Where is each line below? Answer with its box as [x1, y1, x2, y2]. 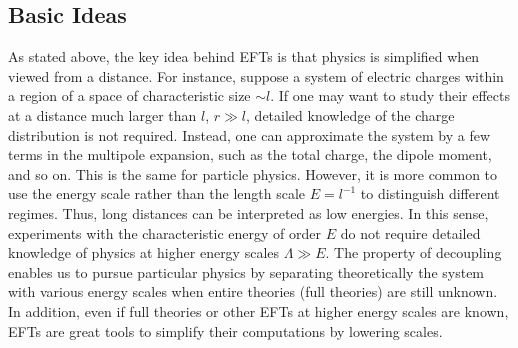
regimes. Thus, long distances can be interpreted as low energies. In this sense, [8, 202, 489, 223]
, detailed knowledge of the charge [246, 104, 455, 125]
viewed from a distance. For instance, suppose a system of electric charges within [8, 65, 504, 86]
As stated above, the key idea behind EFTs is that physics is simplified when [8, 46, 480, 67]
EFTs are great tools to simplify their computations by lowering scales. [8, 320, 443, 341]
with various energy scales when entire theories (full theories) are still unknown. [8, 281, 498, 302]
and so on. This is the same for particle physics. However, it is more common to [8, 163, 498, 184]
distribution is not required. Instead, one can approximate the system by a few [8, 124, 490, 145]
